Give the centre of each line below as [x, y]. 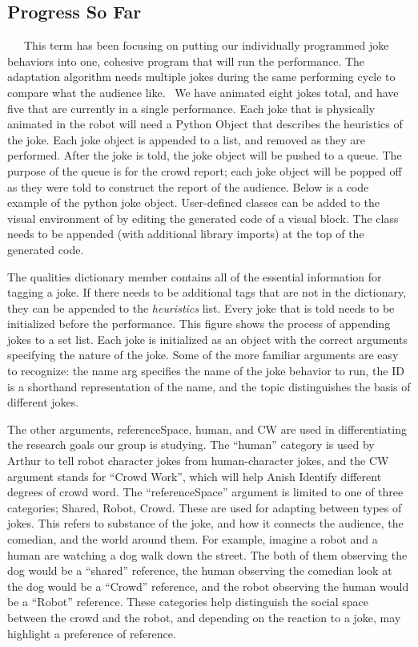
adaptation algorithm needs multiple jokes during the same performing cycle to [201, 77]
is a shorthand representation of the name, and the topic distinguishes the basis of [209, 386]
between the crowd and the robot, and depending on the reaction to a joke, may [204, 617]
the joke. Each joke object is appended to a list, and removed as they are [186, 139]
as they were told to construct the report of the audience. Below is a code [188, 186]
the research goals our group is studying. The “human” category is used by [191, 445]
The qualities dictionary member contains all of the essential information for [195, 276]
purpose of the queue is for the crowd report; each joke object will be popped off [205, 170]
